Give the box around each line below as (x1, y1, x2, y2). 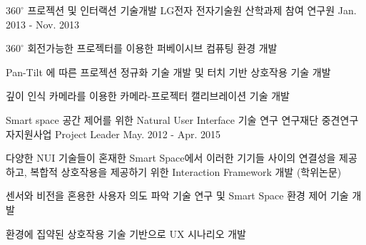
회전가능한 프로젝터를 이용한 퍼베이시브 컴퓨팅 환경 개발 (27, 41, 278, 56)
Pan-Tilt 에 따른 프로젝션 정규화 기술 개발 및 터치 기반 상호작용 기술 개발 (6, 64, 331, 79)
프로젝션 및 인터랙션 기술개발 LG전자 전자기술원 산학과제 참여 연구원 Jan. (27, 3, 357, 17)
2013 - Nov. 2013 (6, 16, 80, 31)
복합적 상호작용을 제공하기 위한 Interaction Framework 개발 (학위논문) (30, 164, 342, 179)
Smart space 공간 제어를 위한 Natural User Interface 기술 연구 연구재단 (6, 112, 319, 127)
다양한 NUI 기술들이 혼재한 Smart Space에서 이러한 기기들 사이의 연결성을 (6, 150, 336, 165)
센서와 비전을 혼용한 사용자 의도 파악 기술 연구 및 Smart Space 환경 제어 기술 (6, 188, 349, 203)
